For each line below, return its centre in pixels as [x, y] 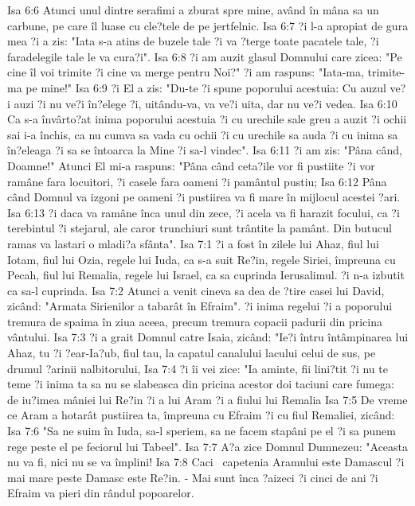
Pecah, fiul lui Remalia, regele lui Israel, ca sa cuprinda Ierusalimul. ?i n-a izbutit [206, 275]
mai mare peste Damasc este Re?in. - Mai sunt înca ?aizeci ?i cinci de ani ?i [193, 477]
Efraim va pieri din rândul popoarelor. [101, 493]
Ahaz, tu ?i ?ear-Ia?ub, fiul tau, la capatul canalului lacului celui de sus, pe [192, 353]
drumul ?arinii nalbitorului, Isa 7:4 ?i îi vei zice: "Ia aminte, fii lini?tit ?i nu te [198, 368]
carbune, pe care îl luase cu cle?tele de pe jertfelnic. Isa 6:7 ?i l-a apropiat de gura [208, 25]
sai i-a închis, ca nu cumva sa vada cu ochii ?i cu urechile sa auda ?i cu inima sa [203, 134]
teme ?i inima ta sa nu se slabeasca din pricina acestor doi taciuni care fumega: [201, 384]
